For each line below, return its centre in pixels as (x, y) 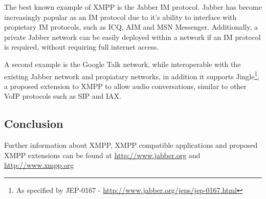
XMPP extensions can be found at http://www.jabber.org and (102, 155)
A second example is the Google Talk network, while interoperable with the (123, 64)
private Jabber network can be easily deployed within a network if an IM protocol (132, 37)
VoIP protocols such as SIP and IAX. (63, 96)
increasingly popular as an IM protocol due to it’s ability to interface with (120, 17)
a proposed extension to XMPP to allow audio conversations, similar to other (125, 86)
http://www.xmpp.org (39, 165)
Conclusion (34, 124)
